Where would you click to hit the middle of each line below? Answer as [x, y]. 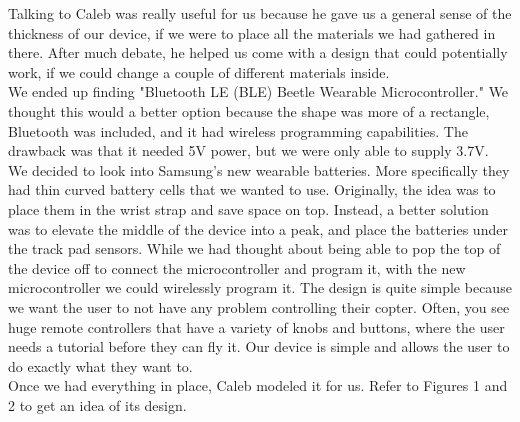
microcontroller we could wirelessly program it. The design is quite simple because [260, 287]
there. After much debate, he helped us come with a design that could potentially [258, 52]
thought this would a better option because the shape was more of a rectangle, [249, 110]
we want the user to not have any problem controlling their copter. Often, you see [259, 306]
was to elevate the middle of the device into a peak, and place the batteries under [258, 228]
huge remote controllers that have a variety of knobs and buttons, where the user [256, 326]
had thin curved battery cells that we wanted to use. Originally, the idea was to [252, 189]
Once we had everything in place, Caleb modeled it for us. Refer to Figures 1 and [258, 385]
